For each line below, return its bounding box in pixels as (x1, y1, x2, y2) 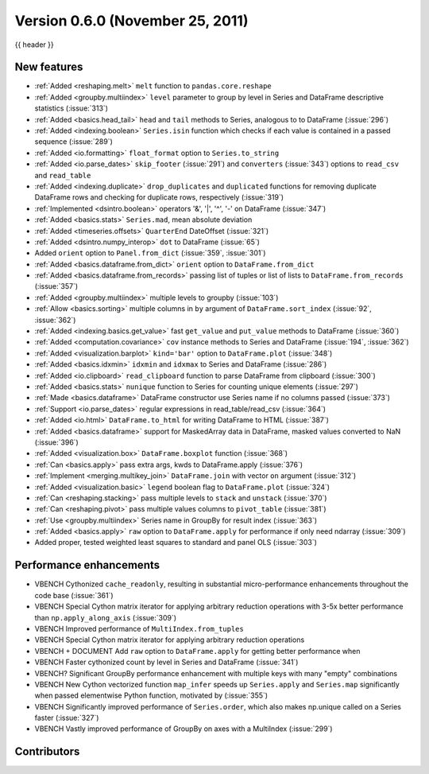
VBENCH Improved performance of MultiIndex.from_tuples (34, 624, 244, 633)
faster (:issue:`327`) (34, 713, 99, 723)
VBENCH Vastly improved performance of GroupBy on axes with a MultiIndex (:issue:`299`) (34, 724, 333, 733)
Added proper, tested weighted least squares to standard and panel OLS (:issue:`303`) (34, 538, 318, 547)
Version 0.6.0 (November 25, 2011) (14, 12, 249, 29)
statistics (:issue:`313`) (34, 103, 109, 113)
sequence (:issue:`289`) (34, 137, 113, 146)
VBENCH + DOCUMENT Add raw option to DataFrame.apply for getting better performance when (34, 646, 361, 655)
